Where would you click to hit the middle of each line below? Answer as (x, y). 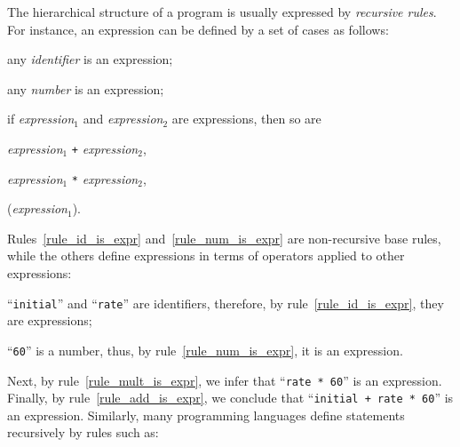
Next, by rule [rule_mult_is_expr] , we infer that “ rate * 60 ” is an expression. (225, 380)
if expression (41, 119)
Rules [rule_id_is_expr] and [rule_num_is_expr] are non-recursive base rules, (224, 238)
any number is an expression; (86, 88)
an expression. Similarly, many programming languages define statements (206, 415)
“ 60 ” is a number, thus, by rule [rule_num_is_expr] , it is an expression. (205, 350)
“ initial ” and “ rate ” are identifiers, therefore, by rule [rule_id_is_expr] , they (226, 303)
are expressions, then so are (246, 119)
